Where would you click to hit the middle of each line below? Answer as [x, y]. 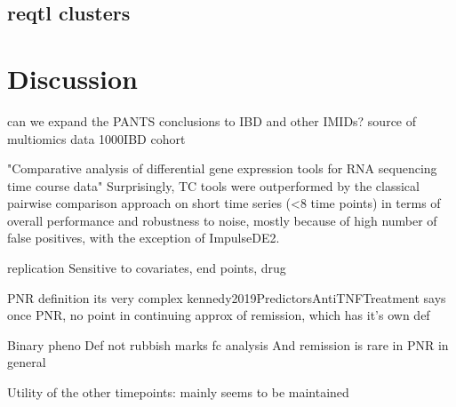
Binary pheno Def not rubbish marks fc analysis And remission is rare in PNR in [228, 344]
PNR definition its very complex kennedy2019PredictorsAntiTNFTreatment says [227, 297]
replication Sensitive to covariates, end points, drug [147, 268]
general [27, 362]
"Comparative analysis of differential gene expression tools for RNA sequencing [222, 168]
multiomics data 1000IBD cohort [96, 138]
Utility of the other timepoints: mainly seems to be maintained [178, 392]
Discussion [72, 78]
